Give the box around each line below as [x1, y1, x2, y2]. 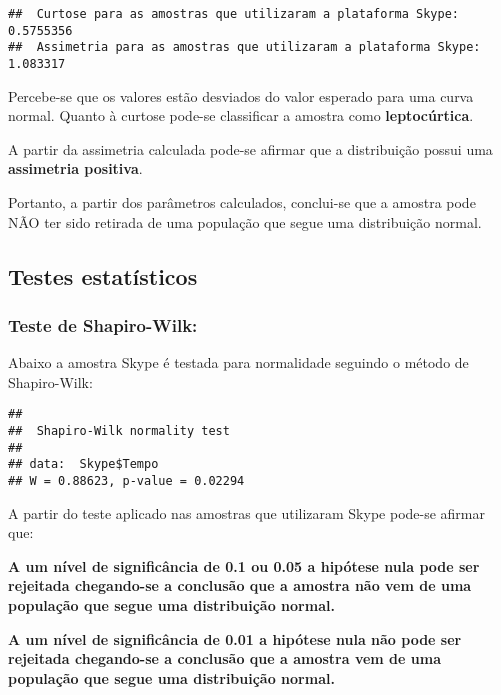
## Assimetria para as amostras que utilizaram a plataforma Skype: [8, 40, 481, 55]
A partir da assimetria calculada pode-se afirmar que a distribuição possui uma [8, 138, 493, 159]
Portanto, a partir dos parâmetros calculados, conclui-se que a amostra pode [8, 192, 476, 212]
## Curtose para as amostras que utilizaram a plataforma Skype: [8, 7, 460, 21]
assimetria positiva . [8, 158, 143, 179]
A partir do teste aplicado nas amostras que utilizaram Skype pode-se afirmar [8, 502, 486, 523]
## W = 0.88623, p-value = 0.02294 [8, 474, 245, 488]
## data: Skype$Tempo [8, 457, 159, 472]
